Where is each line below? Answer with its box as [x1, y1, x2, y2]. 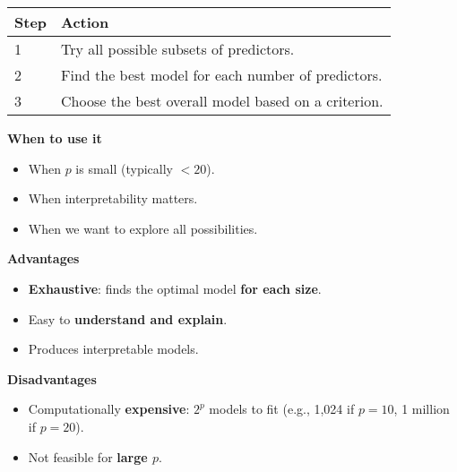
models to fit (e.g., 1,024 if [209, 399, 355, 418]
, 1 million [393, 399, 450, 418]
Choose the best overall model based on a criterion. [61, 90, 384, 111]
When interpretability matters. [28, 189, 198, 208]
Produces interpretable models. [28, 339, 199, 358]
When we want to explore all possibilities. [28, 219, 258, 237]
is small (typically [75, 159, 174, 177]
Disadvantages [7, 369, 97, 388]
